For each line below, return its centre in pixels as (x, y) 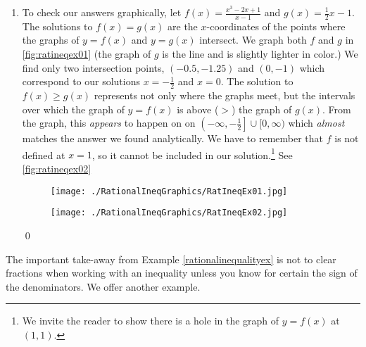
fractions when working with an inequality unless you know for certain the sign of (182, 273)
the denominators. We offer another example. (103, 286)
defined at (44, 154)
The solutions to (57, 26)
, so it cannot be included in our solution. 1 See (192, 153)
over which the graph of (73, 109)
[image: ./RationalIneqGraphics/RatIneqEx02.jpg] (169, 213)
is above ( (198, 109)
